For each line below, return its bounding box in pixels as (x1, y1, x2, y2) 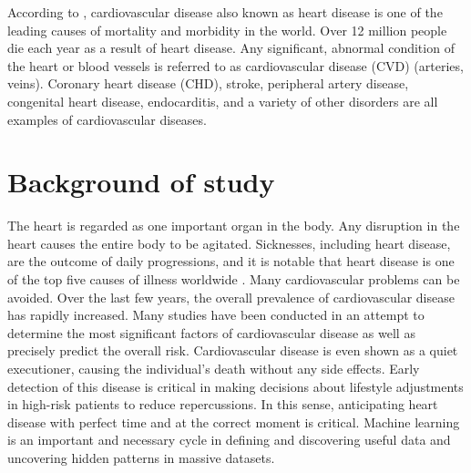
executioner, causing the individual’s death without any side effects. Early (7, 359, 420, 378)
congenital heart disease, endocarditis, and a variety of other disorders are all (7, 91, 438, 110)
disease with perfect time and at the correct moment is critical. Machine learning (7, 412, 460, 431)
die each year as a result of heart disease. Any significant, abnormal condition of (7, 38, 455, 57)
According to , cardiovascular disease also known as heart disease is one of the (7, 3, 443, 21)
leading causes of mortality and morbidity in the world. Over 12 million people (7, 20, 447, 39)
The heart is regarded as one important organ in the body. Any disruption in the (7, 216, 460, 235)
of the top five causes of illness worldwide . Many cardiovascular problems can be (7, 270, 460, 289)
